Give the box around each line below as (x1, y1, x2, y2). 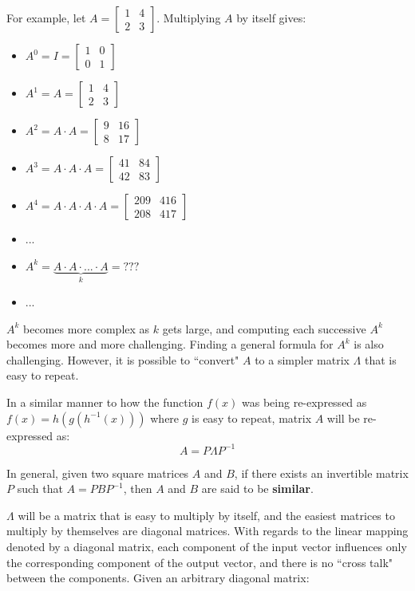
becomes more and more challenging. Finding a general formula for (6, 336, 334, 353)
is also (354, 336, 384, 353)
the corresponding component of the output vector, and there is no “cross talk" (6, 554, 393, 570)
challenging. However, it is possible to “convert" (6, 351, 239, 368)
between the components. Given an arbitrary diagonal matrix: (6, 569, 310, 586)
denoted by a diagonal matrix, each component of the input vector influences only (6, 538, 407, 555)
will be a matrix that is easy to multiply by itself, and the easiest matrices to (18, 506, 395, 523)
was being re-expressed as (242, 394, 367, 410)
